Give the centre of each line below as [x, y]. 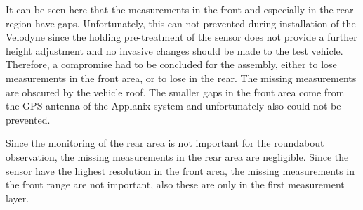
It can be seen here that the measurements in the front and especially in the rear [180, 9]
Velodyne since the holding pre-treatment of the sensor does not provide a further [181, 37]
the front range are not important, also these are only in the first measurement [175, 184]
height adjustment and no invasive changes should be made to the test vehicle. [174, 50]
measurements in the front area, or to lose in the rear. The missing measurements [181, 78]
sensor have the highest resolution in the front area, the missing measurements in [180, 170]
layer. [18, 198]
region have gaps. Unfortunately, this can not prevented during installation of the [181, 23]
